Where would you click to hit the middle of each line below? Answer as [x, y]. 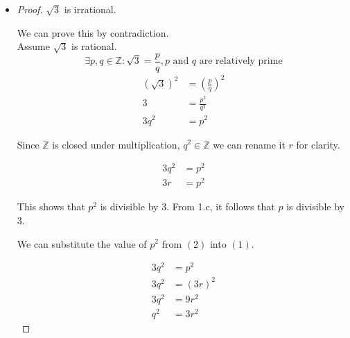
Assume [33, 46]
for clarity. [318, 144]
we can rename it [249, 144]
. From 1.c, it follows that [221, 206]
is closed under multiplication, [116, 144]
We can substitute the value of [82, 243]
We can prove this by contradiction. [93, 32]
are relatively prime [241, 61]
